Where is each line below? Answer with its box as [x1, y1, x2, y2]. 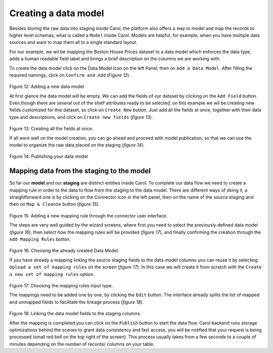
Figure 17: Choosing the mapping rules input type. [9, 283, 113, 288]
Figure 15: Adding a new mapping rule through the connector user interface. [9, 212, 168, 218]
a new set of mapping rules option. [9, 271, 95, 277]
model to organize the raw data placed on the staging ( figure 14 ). [9, 142, 145, 148]
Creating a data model [9, 8, 104, 19]
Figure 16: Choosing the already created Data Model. [9, 248, 119, 254]
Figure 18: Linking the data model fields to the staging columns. [9, 311, 142, 317]
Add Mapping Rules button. [9, 236, 71, 242]
